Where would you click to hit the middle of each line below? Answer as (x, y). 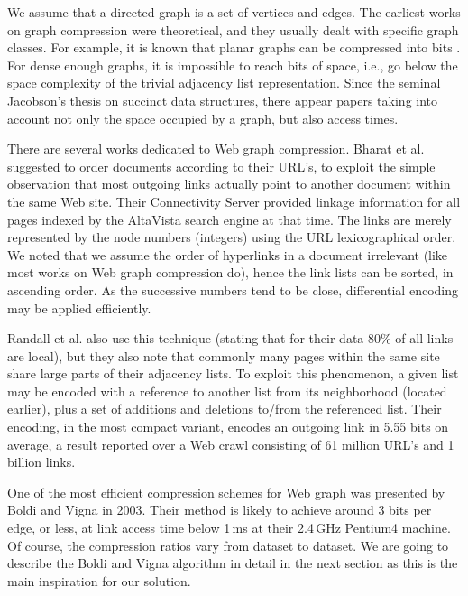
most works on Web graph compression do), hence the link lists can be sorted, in (230, 272)
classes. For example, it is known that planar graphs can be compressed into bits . (234, 47)
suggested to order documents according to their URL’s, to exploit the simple (221, 166)
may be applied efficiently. (79, 307)
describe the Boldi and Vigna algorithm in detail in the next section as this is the (233, 563)
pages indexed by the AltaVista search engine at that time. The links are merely (229, 219)
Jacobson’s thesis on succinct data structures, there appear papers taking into (223, 100)
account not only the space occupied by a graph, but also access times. (203, 118)
